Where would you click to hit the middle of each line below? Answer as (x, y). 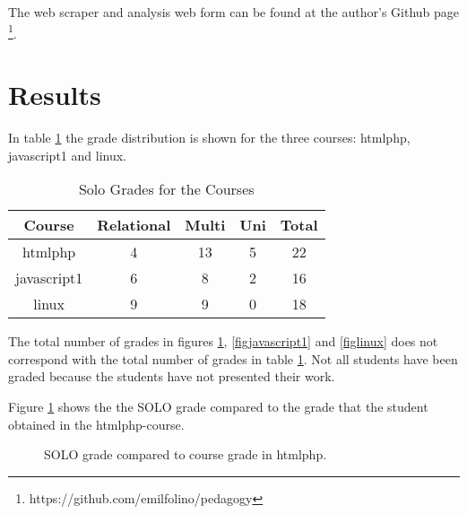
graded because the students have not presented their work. (172, 376)
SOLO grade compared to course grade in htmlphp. (186, 454)
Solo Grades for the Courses (166, 189)
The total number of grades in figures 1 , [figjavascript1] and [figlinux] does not (223, 341)
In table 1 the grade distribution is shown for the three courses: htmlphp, (209, 137)
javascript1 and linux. (67, 155)
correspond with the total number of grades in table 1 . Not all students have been (233, 358)
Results (55, 95)
